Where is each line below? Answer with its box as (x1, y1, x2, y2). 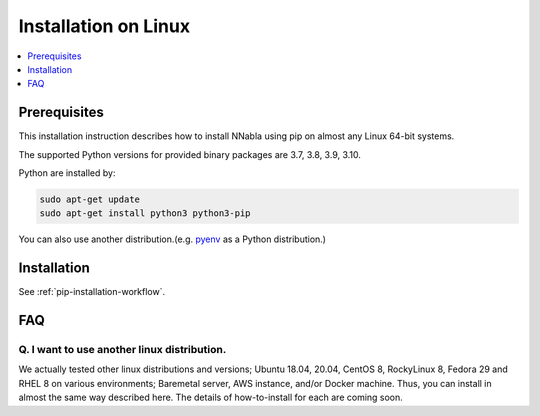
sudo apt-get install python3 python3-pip (39, 208, 251, 219)
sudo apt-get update (39, 194, 140, 205)
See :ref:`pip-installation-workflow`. (18, 286, 165, 298)
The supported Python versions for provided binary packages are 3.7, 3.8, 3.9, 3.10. (18, 148, 362, 160)
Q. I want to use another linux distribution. (18, 343, 227, 357)
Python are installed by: (18, 167, 116, 179)
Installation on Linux (18, 15, 190, 37)
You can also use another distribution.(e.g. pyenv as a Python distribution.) (18, 233, 327, 245)
